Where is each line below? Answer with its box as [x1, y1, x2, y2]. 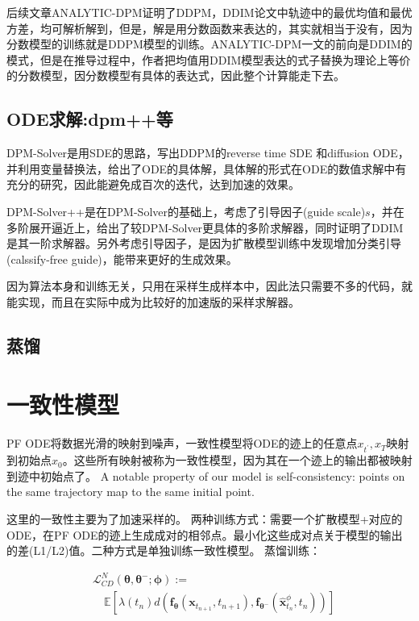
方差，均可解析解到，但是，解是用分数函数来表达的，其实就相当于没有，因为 [6, 19, 413, 36]
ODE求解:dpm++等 [6, 106, 173, 131]
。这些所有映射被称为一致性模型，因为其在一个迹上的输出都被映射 [62, 452, 413, 469]
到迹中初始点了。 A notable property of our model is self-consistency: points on [6, 467, 405, 484]
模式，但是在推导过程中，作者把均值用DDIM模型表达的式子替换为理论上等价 [6, 51, 411, 68]
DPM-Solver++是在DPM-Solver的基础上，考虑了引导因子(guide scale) [6, 202, 366, 219]
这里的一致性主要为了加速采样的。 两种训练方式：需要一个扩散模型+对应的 [6, 510, 403, 527]
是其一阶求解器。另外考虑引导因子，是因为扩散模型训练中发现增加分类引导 [6, 235, 401, 252]
